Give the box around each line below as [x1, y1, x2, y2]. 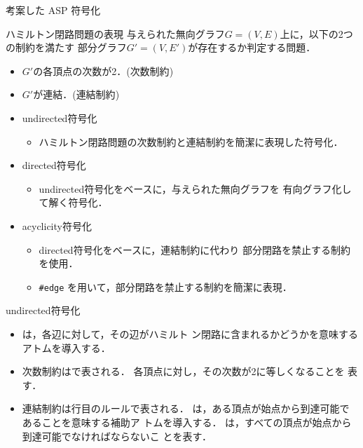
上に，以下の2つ [280, 26, 353, 41]
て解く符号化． [39, 195, 108, 210]
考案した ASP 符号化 [6, 3, 101, 17]
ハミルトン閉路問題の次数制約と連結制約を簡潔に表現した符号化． [39, 134, 343, 149]
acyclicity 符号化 [22, 218, 92, 233]
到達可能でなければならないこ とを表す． [22, 428, 212, 443]
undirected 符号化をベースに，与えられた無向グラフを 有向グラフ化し [39, 181, 352, 196]
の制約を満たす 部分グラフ [6, 40, 127, 55]
